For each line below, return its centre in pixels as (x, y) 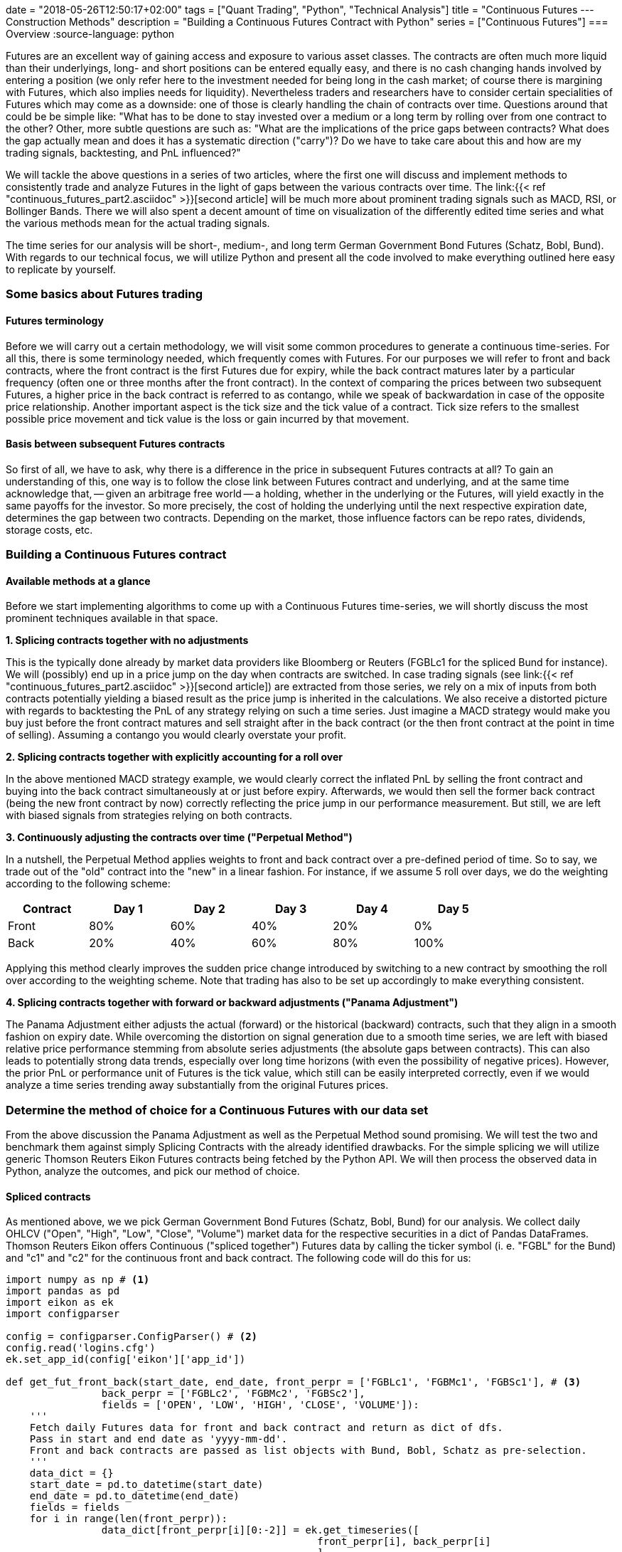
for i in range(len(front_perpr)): (128, 1519)
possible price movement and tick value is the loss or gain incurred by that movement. (208, 418)
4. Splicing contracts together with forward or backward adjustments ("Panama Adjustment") (232, 1003)
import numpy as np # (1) (78, 1280)
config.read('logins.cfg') (81, 1348)
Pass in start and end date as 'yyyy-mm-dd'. (159, 1439)
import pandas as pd (63, 1291)
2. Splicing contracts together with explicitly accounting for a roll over (175, 757)
